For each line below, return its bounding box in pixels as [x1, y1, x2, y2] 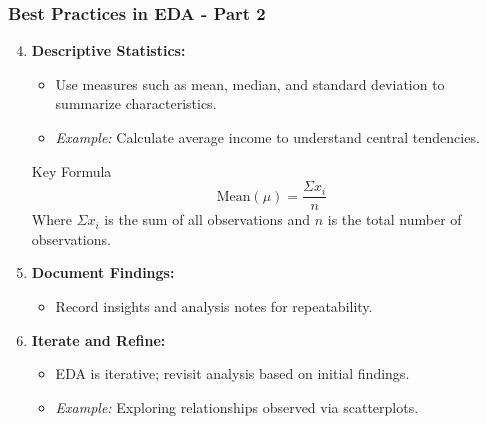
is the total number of [327, 209, 462, 230]
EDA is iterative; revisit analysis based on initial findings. [55, 363, 410, 384]
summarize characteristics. [55, 93, 217, 114]
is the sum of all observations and [104, 209, 311, 230]
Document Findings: [31, 262, 175, 283]
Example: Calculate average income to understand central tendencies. [55, 127, 480, 147]
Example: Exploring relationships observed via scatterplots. [55, 396, 419, 417]
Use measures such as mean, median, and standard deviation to [55, 73, 445, 94]
